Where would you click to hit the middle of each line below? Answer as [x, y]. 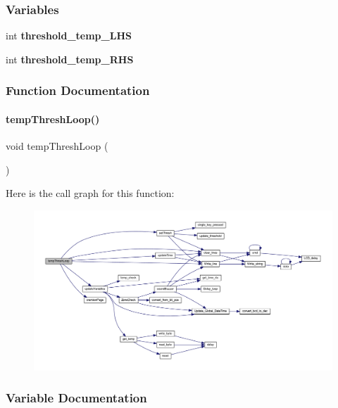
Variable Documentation [76, 398]
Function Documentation [78, 90]
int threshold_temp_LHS [69, 36]
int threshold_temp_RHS [70, 59]
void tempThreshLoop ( [57, 146]
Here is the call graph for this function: [90, 193]
